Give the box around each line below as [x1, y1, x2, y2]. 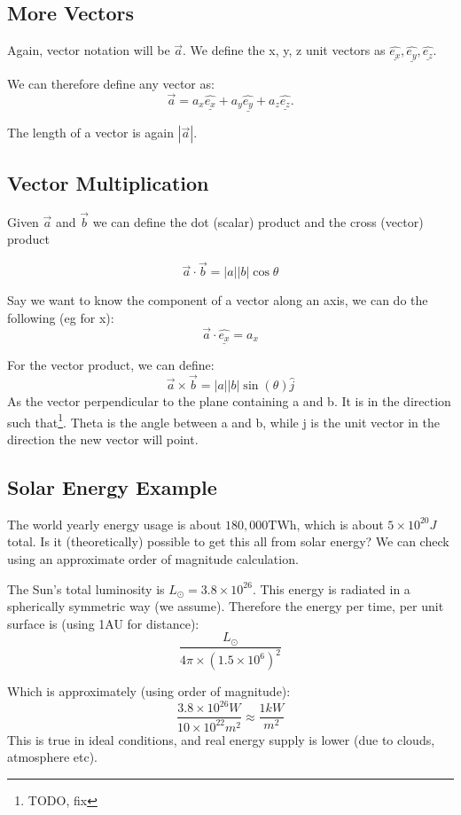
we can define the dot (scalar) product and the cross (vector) [92, 212, 424, 231]
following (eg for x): [7, 308, 114, 326]
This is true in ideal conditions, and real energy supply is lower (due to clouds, [7, 730, 435, 748]
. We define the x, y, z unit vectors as [183, 41, 386, 59]
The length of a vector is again [7, 123, 174, 142]
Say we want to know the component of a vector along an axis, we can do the [7, 291, 428, 310]
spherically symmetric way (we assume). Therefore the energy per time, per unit [7, 597, 444, 615]
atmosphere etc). [7, 748, 98, 766]
